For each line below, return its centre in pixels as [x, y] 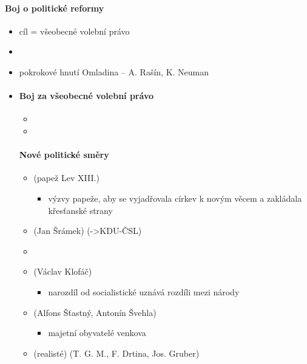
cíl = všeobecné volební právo [74, 31]
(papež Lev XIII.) [66, 178]
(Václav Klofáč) [63, 271]
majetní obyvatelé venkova [97, 333]
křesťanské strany [80, 210]
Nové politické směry [64, 155]
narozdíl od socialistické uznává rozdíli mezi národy [144, 291]
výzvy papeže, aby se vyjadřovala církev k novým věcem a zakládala [175, 198]
